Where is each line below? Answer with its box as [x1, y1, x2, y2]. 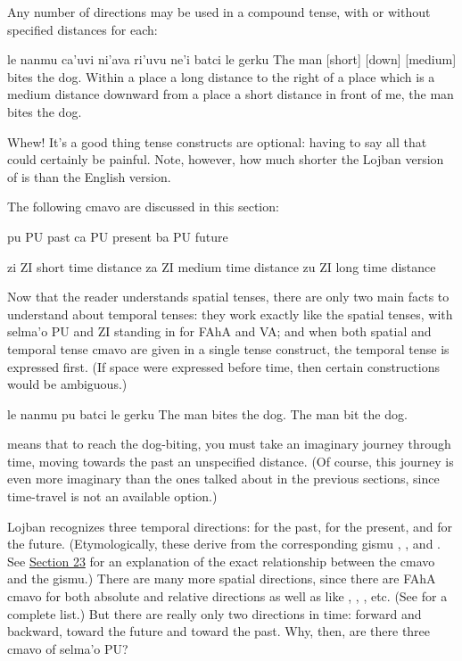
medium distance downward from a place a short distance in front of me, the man [7, 85, 454, 103]
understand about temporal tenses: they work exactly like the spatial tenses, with [7, 304, 453, 323]
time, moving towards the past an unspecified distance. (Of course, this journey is [7, 451, 454, 470]
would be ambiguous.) [7, 375, 128, 393]
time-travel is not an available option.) [7, 487, 218, 506]
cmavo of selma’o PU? [7, 639, 128, 657]
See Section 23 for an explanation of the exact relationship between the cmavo [7, 551, 435, 570]
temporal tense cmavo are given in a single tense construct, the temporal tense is [7, 339, 450, 358]
